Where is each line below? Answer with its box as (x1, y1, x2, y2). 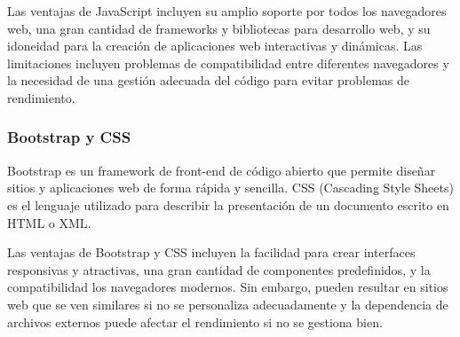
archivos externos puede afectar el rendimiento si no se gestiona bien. (7, 312, 383, 331)
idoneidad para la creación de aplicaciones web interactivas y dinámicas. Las (7, 36, 423, 55)
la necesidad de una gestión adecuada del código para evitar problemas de (7, 71, 410, 90)
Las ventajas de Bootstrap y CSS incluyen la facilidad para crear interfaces (7, 243, 416, 262)
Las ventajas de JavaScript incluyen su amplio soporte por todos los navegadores (7, 2, 447, 20)
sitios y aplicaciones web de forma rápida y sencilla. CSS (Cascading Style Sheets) (7, 178, 454, 197)
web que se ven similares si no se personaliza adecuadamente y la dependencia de (7, 294, 448, 313)
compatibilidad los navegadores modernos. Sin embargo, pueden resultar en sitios (7, 278, 448, 296)
